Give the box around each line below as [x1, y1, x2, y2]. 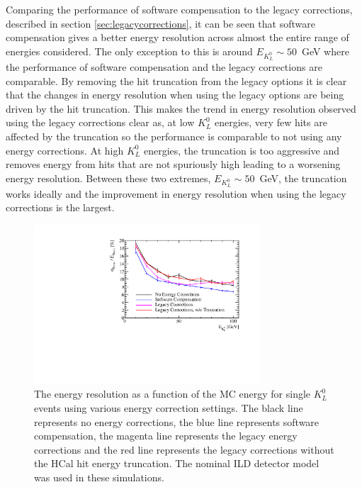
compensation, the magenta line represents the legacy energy [34, 428, 298, 443]
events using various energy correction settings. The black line [34, 400, 303, 415]
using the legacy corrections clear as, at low [6, 115, 195, 130]
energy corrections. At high [6, 142, 124, 157]
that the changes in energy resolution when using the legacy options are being [6, 87, 344, 102]
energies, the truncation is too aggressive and [143, 142, 340, 157]
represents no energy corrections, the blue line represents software [34, 414, 319, 429]
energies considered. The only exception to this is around [6, 43, 253, 58]
